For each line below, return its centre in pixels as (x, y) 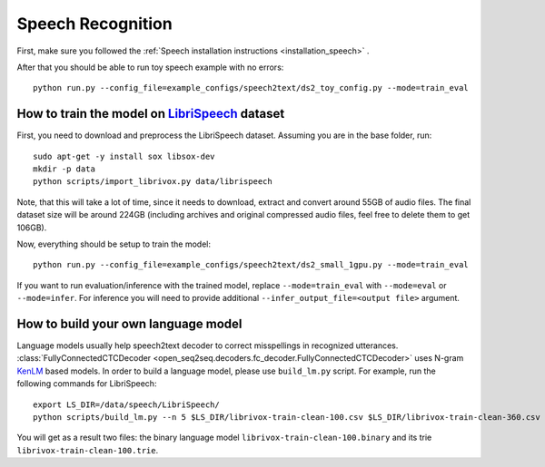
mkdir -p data (64, 169)
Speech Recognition (94, 24)
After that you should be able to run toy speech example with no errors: (150, 67)
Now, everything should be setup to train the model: (114, 244)
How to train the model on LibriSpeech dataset (151, 114)
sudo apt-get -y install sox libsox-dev (124, 156)
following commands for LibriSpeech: (87, 384)
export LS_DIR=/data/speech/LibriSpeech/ (126, 404)
